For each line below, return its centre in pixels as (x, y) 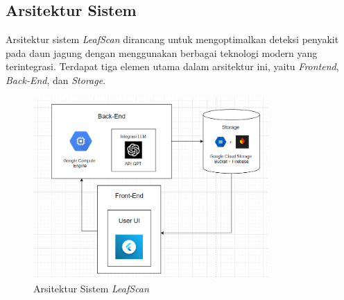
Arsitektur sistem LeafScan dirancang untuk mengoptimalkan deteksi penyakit (172, 39)
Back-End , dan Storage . (56, 80)
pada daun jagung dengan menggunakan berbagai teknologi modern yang (162, 52)
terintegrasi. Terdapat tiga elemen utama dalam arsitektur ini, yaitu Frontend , (172, 66)
